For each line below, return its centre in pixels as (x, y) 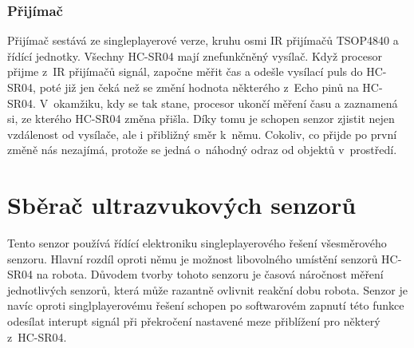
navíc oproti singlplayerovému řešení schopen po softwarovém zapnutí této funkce (206, 305)
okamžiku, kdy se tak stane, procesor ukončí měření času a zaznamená (226, 103)
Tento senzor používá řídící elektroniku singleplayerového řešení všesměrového (197, 243)
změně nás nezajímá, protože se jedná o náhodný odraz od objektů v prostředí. (202, 150)
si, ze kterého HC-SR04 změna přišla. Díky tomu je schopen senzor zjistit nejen (201, 119)
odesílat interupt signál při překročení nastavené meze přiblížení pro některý (194, 321)
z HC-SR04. (37, 336)
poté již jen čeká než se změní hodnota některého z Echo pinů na (199, 87)
